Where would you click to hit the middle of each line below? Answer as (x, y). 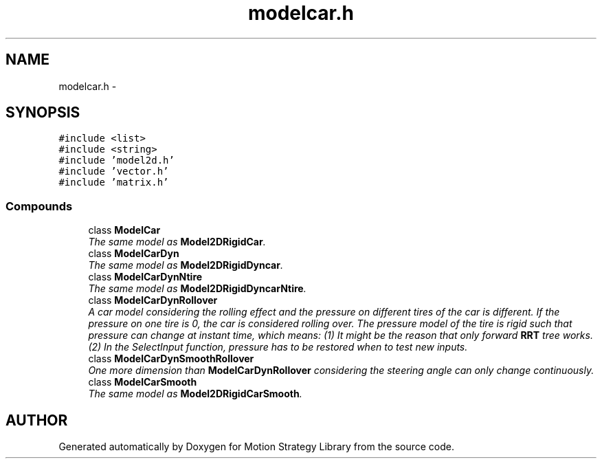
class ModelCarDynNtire (145, 277)
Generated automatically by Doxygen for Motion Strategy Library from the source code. (257, 447)
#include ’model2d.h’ (116, 161)
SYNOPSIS (43, 113)
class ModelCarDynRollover (153, 300)
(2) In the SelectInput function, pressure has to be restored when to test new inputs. (278, 347)
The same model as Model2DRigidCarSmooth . (195, 394)
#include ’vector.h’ (114, 172)
